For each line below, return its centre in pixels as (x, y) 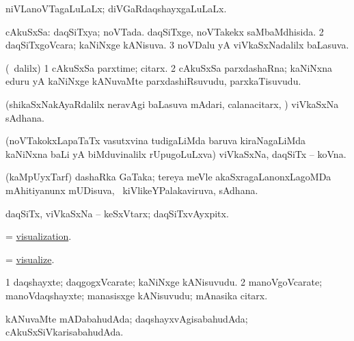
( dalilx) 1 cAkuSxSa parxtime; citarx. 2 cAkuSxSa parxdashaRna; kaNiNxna (169, 67)
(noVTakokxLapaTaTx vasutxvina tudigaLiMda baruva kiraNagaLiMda (156, 140)
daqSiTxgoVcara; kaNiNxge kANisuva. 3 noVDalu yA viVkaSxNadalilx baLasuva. (177, 45)
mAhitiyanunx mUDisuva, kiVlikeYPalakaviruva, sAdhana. (132, 190)
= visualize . (30, 259)
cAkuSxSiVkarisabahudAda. (65, 332)
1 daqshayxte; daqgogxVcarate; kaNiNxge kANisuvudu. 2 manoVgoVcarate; (164, 282)
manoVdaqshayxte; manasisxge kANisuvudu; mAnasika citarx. (137, 295)
